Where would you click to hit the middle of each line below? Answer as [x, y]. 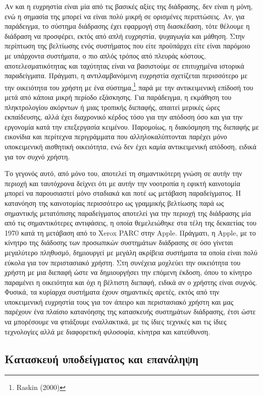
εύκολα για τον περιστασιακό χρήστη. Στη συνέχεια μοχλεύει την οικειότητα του [123, 262]
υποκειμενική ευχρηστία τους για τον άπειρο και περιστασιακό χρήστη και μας [119, 301]
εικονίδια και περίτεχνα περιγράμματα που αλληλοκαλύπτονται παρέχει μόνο [116, 136]
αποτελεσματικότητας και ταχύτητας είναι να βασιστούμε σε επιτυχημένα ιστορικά [124, 65]
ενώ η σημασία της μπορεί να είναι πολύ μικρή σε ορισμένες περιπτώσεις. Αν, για [125, 16]
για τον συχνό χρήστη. [37, 156]
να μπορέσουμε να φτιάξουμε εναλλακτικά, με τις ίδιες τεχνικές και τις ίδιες [116, 322]
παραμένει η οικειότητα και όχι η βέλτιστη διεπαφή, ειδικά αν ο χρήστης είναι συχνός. [131, 282]
